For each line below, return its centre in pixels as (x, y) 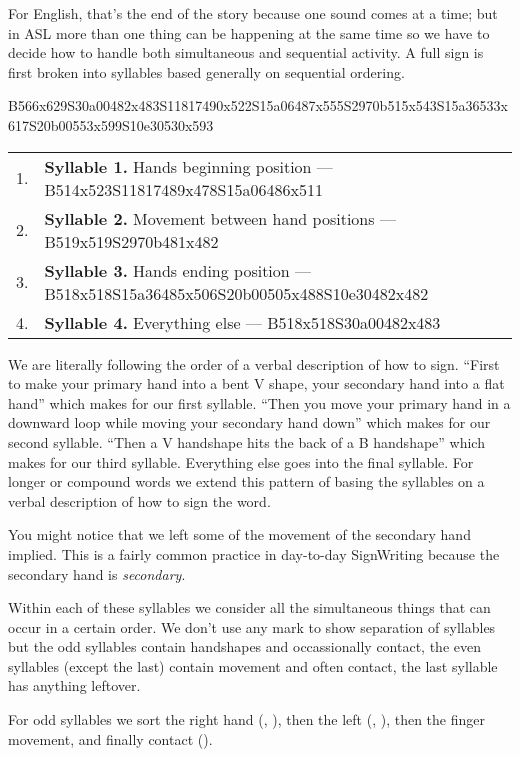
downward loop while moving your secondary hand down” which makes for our (249, 422)
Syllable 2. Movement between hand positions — (220, 218)
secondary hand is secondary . (97, 573)
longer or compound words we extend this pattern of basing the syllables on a (246, 481)
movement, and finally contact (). (110, 738)
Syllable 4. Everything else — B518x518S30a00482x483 (242, 322)
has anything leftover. (74, 685)
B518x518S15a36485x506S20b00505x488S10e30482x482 (236, 293)
